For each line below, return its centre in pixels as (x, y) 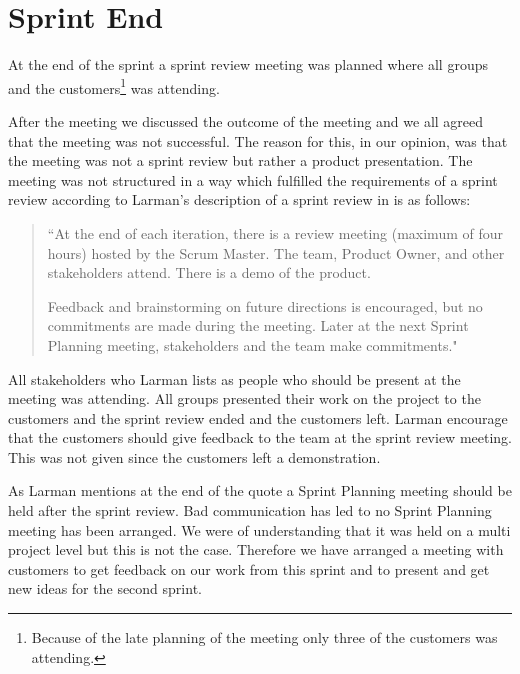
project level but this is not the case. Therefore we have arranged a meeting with (256, 549)
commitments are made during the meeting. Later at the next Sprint (258, 325)
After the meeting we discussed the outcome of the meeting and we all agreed (246, 120)
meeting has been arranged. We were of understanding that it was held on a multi (259, 529)
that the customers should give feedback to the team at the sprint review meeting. (260, 437)
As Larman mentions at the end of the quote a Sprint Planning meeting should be (260, 490)
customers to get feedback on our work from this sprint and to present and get (249, 568)
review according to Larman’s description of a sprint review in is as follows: (239, 199)
